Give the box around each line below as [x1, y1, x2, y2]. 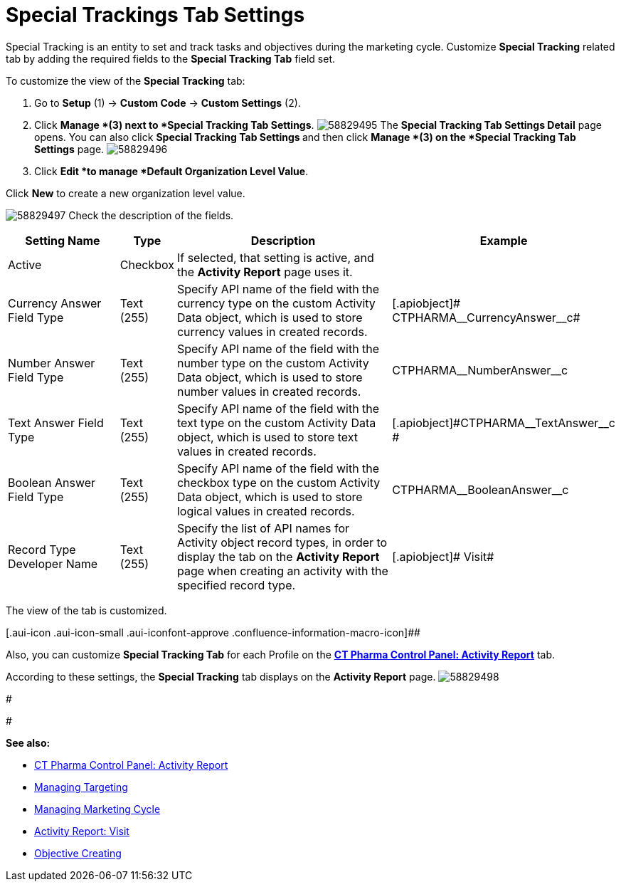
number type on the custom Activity [176, 355, 369, 370]
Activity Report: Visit [34, 824, 129, 837]
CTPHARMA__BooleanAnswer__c [392, 482, 569, 497]
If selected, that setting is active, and [176, 250, 374, 265]
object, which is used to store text [176, 429, 359, 444]
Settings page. [34, 142, 105, 155]
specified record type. [176, 577, 296, 592]
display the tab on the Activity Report [176, 549, 380, 564]
